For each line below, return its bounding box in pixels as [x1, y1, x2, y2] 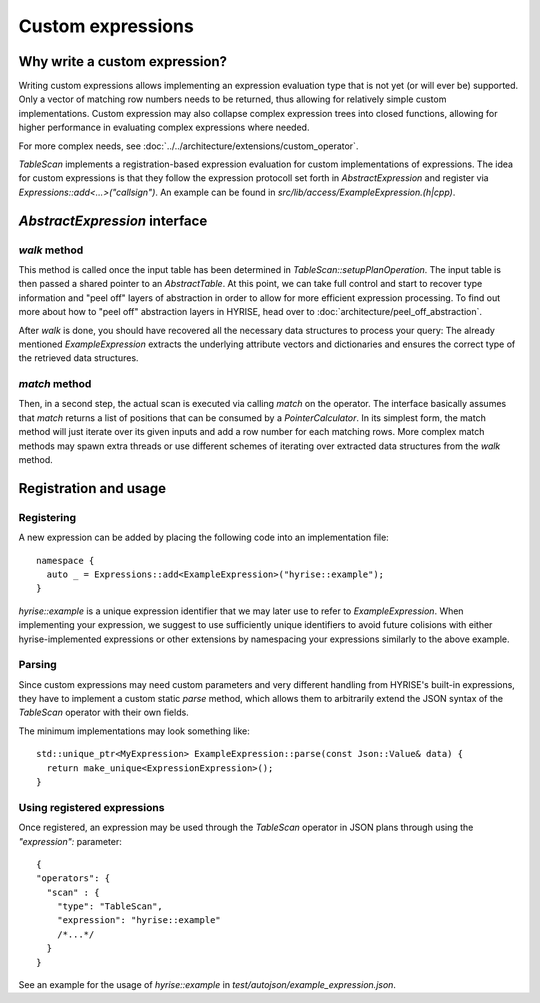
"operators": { [36, 873, 111, 884]
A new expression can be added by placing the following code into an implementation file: [18, 531, 389, 544]
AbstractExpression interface [18, 212, 208, 229]
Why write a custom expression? [18, 53, 228, 70]
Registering [18, 510, 77, 524]
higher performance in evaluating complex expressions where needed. [18, 121, 310, 134]
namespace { [36, 555, 95, 566]
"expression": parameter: [18, 835, 122, 847]
